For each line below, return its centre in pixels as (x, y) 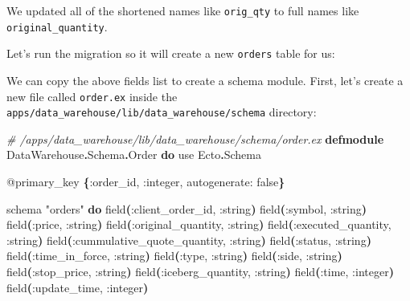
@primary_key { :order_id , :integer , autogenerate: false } (146, 182)
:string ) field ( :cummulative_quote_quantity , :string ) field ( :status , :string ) (189, 240)
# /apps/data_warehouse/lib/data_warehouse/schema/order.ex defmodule (195, 138)
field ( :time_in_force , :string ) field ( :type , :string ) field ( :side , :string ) (174, 256)
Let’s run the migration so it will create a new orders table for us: (171, 53)
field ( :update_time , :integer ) (78, 287)
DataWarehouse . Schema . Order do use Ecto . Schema (134, 155)
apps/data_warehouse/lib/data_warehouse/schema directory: (162, 112)
